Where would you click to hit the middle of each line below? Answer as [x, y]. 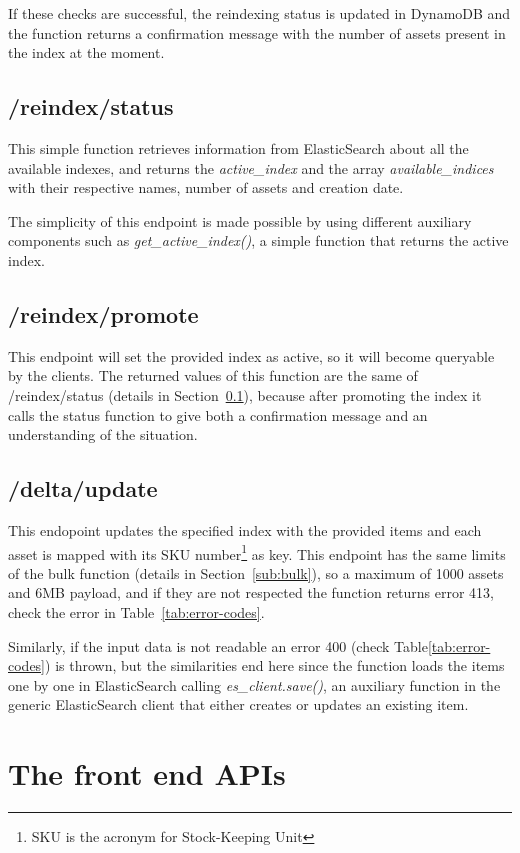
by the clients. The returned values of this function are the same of [213, 375]
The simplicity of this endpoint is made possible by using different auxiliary [240, 220]
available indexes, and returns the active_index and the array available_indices [251, 167]
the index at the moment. [86, 52]
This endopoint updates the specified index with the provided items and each [245, 529]
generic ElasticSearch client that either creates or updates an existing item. [238, 704]
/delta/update [83, 488]
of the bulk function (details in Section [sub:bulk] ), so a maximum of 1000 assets [256, 572]
